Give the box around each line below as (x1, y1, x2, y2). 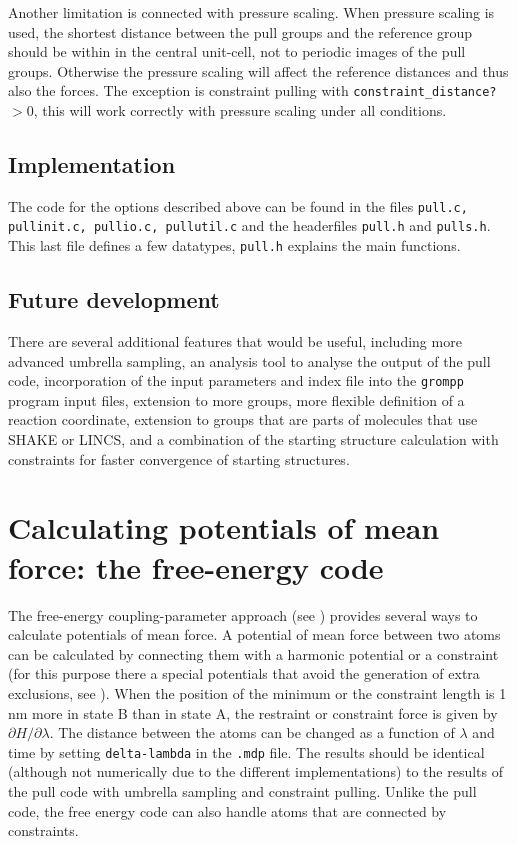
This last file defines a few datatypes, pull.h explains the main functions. (8, 235, 461, 256)
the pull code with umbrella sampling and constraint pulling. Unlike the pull (8, 780, 477, 801)
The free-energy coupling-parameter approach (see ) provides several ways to (8, 604, 478, 625)
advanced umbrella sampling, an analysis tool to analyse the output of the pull (8, 350, 491, 371)
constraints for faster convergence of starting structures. (8, 448, 350, 469)
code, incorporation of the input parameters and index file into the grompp (8, 370, 464, 391)
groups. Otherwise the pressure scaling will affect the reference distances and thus (8, 60, 509, 81)
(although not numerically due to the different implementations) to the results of (8, 761, 504, 782)
